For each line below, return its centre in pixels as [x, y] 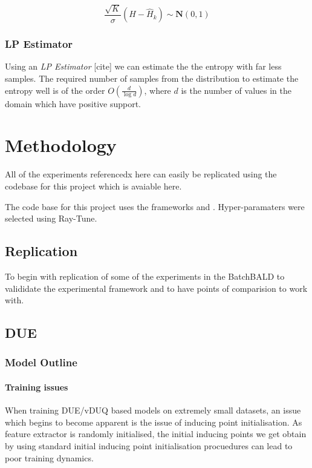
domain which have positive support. [73, 103]
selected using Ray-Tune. [51, 218]
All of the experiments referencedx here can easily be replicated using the [141, 174]
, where [158, 90]
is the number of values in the [236, 90]
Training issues [37, 387]
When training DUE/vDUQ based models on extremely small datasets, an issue [153, 410]
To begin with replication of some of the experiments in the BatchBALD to [145, 276]
